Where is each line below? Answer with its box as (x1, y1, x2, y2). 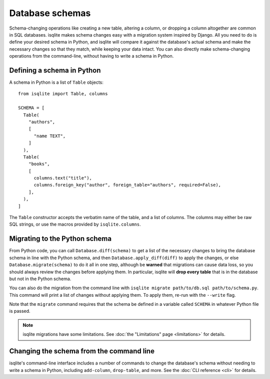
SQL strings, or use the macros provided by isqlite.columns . (9, 221, 141, 228)
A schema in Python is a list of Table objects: (9, 79, 103, 85)
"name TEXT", (33, 133, 66, 139)
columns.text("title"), (33, 175, 92, 181)
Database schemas (9, 8, 91, 19)
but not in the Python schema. (9, 276, 71, 282)
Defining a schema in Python (9, 66, 101, 75)
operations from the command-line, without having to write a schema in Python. (9, 53, 174, 59)
